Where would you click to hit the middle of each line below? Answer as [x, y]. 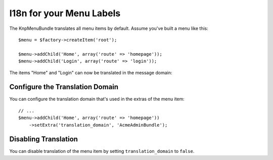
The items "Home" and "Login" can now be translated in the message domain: [91, 72]
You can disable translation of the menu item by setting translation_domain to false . [102, 151]
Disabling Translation [44, 139]
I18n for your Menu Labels [65, 13]
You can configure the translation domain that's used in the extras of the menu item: [97, 99]
